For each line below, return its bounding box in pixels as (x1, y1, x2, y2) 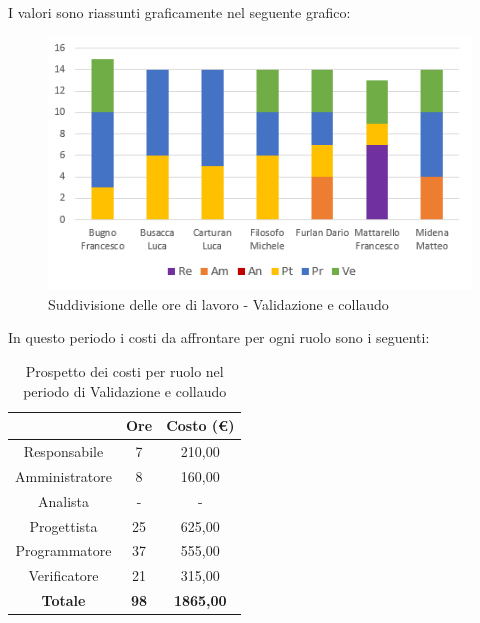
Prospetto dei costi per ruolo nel (25, 361, 224, 382)
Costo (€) (166, 415, 235, 436)
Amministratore (15, 465, 112, 486)
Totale (41, 590, 86, 611)
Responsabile (23, 441, 104, 462)
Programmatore (15, 540, 112, 561)
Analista (37, 490, 90, 511)
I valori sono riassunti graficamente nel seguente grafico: (8, 2, 351, 22)
